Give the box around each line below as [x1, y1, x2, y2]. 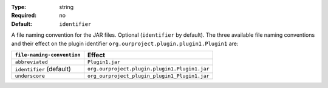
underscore [15, 72, 46, 79]
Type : [11, 4, 27, 10]
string [59, 4, 74, 10]
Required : [11, 12, 36, 19]
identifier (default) [15, 64, 71, 73]
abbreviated [15, 58, 48, 65]
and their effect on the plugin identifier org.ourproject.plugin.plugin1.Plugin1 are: [11, 40, 239, 47]
